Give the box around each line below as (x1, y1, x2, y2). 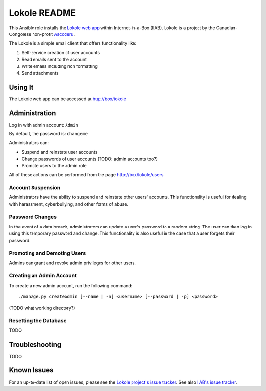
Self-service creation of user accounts (21, 49, 100, 55)
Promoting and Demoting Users (9, 250, 86, 257)
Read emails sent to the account (21, 57, 87, 63)
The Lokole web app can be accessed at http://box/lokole (9, 96, 127, 102)
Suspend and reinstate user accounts (21, 149, 98, 155)
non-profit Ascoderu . (32, 31, 75, 37)
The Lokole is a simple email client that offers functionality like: (9, 40, 137, 46)
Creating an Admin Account (9, 272, 77, 279)
